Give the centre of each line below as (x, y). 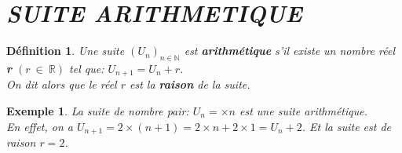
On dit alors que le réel (62, 84)
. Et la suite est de (347, 126)
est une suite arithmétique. (304, 110)
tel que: (87, 68)
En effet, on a (40, 126)
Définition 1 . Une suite (66, 51)
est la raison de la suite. (190, 84)
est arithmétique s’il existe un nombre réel (290, 51)
